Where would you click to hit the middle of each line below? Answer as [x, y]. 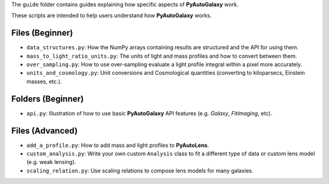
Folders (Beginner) [48, 99]
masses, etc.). [44, 81]
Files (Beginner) [42, 33]
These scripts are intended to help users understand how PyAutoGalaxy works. [111, 16]
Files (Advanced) [44, 131]
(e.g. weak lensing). [51, 162]
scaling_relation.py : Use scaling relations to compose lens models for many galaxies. [140, 171]
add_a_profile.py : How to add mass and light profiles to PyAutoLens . [118, 145]
